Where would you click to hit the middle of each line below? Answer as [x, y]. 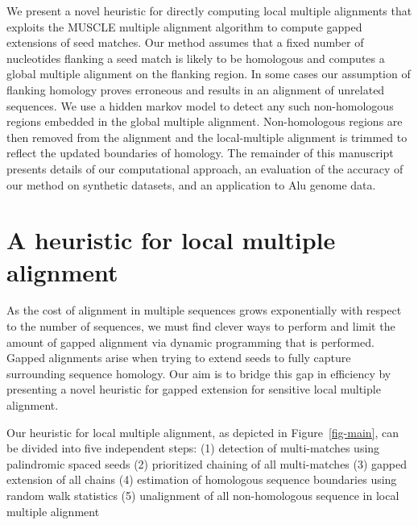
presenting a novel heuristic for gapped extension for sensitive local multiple [194, 389]
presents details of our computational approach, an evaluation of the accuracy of [205, 168]
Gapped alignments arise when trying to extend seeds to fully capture [179, 358]
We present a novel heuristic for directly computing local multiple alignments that [209, 10]
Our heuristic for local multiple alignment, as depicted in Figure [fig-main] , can [203, 432]
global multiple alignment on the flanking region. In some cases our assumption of [209, 74]
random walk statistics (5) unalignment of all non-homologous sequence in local [203, 495]
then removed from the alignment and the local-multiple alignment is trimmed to [207, 137]
